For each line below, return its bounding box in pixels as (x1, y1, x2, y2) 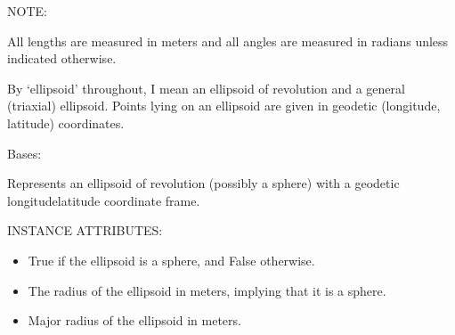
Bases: (7, 143, 42, 162)
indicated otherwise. (7, 49, 117, 68)
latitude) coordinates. (7, 113, 125, 132)
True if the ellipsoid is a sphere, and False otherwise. (28, 250, 315, 269)
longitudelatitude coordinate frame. (7, 191, 200, 209)
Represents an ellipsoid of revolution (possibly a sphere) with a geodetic (7, 174, 400, 192)
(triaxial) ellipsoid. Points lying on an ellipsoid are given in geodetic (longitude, (7, 96, 441, 115)
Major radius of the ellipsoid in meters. (28, 311, 241, 330)
